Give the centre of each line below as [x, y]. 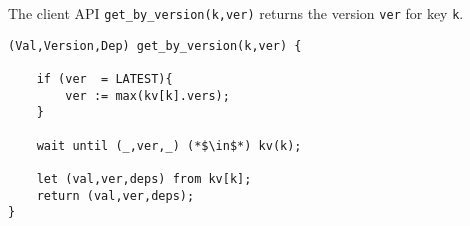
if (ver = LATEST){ [104, 78]
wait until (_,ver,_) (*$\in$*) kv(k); [169, 145]
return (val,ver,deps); [115, 195]
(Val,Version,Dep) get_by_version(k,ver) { [155, 45]
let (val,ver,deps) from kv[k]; [144, 178]
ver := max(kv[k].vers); [147, 95]
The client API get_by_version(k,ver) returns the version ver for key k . [236, 13]
